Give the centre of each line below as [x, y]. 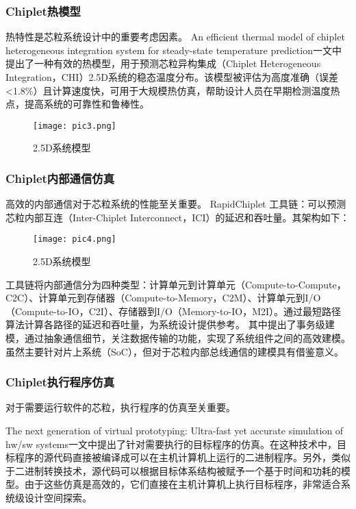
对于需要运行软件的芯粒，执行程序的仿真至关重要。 [120, 407]
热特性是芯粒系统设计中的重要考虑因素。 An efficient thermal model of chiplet [175, 37]
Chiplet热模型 [43, 11]
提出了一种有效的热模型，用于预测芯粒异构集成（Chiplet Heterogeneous [163, 63]
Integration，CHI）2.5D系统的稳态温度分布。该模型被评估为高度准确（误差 [172, 77]
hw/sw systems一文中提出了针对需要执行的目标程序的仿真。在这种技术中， [171, 444]
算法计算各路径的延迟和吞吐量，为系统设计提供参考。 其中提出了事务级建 [170, 324]
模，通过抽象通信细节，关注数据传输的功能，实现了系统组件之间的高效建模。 [178, 338]
